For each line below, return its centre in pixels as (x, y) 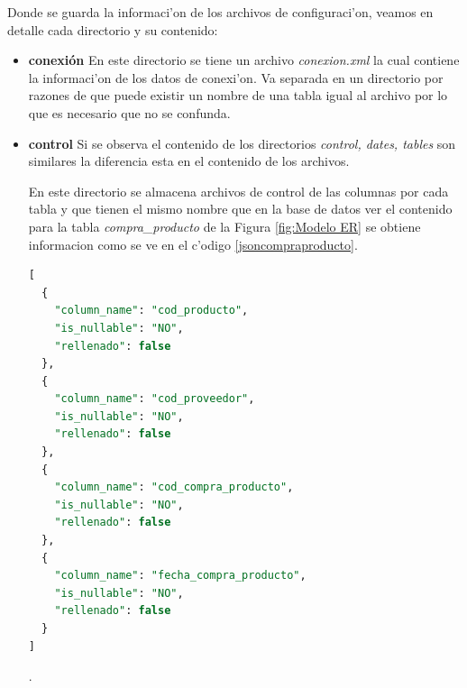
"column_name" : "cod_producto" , (151, 311)
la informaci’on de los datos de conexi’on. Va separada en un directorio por (236, 77)
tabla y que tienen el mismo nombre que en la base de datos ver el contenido (240, 209)
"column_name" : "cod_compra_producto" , (174, 487)
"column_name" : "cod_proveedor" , (155, 399)
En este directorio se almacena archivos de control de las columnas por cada (238, 191)
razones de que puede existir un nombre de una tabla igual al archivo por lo (238, 95)
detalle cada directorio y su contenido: (113, 29)
